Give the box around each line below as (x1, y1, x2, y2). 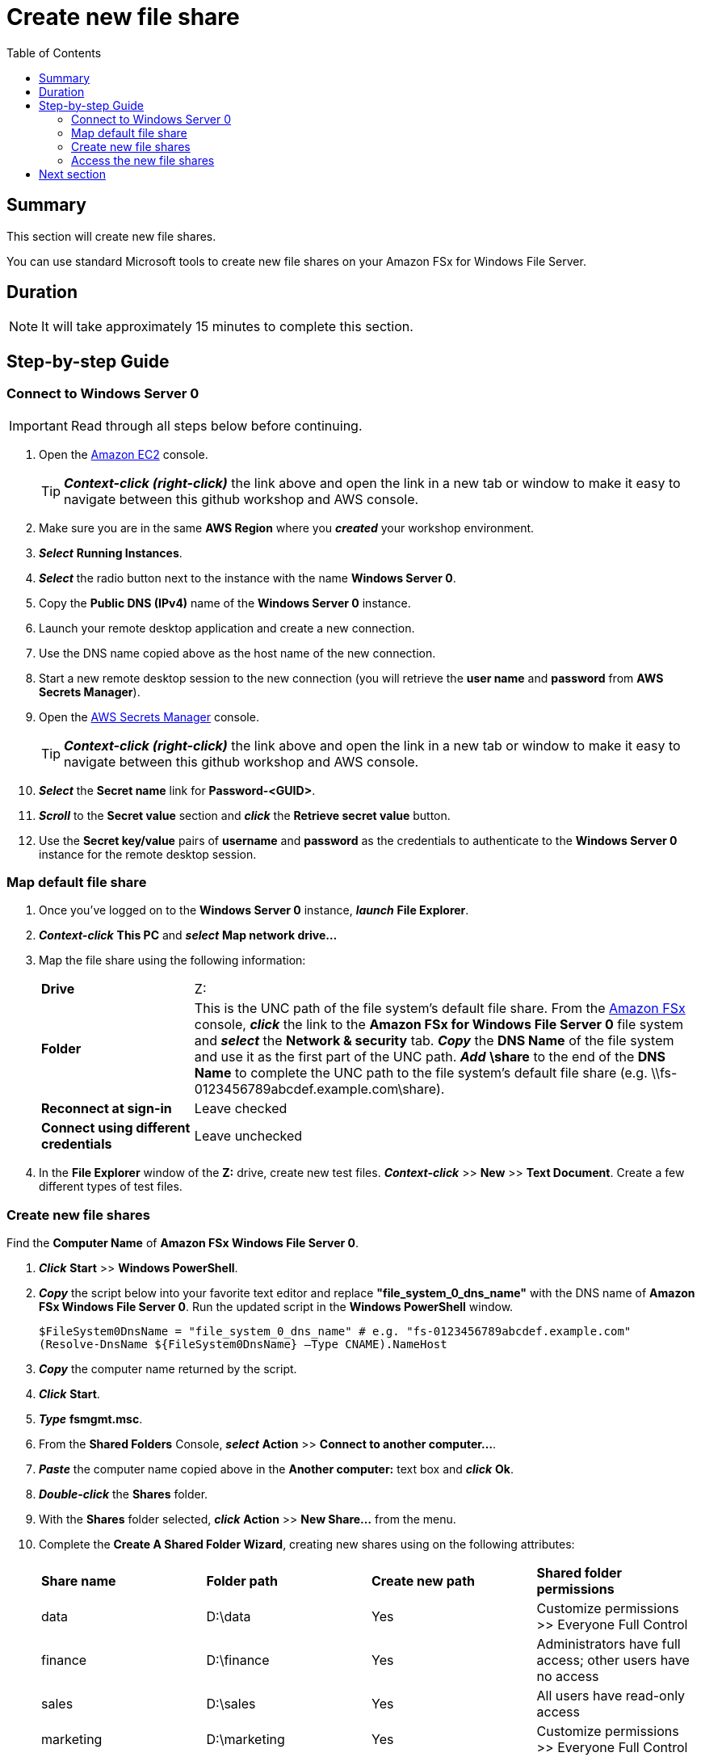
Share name (41, 1573, 116, 1590)
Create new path (371, 1573, 476, 1590)
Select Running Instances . (39, 545, 183, 560)
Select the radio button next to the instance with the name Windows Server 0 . (39, 570, 456, 585)
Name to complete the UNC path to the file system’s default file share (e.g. (194, 1065, 648, 1082)
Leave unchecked (194, 1128, 303, 1145)
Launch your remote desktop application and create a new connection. (39, 620, 415, 635)
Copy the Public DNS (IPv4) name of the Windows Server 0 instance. (39, 595, 411, 610)
